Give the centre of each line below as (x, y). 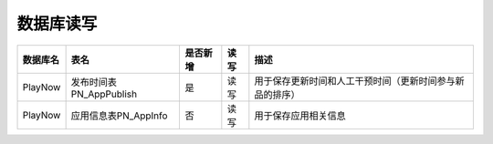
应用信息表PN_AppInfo (119, 116)
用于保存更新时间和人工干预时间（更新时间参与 (355, 80)
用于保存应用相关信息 (300, 116)
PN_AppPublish (104, 94)
